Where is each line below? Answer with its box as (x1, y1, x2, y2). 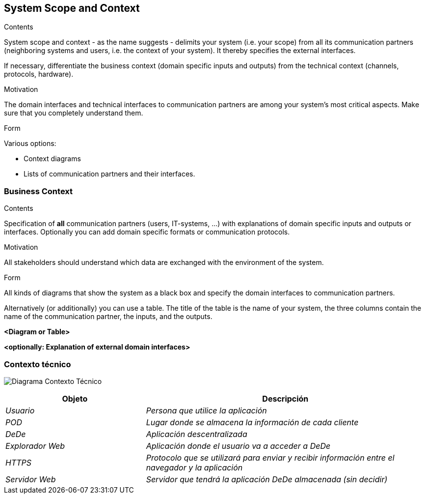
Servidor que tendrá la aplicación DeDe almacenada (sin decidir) (146, 474, 388, 484)
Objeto (62, 393, 88, 404)
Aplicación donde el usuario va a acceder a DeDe (146, 440, 331, 451)
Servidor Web (5, 474, 56, 484)
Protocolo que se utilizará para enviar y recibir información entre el (146, 452, 395, 463)
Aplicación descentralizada (146, 429, 247, 439)
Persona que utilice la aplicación (146, 405, 267, 415)
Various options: (4, 139, 56, 148)
